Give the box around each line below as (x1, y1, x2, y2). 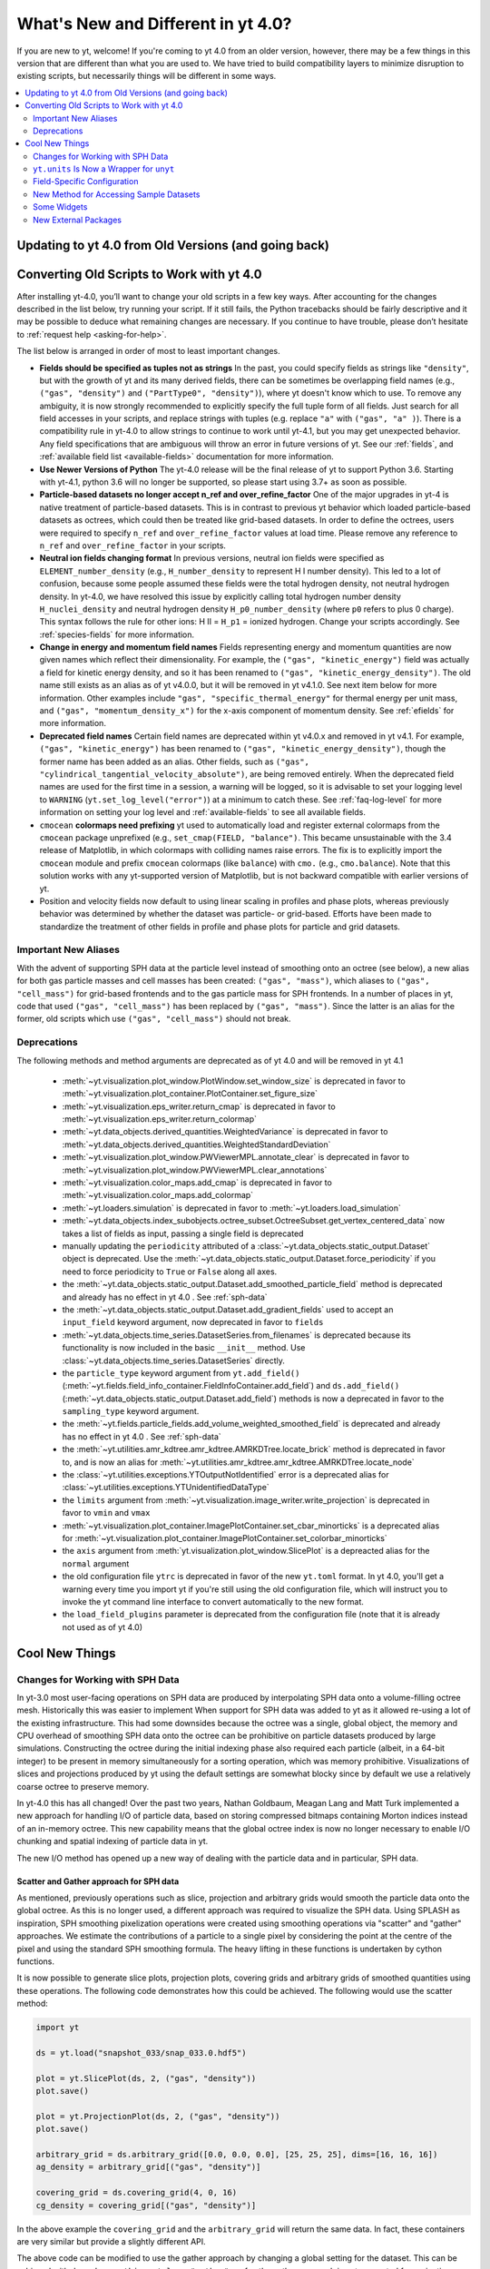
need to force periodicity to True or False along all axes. (62, 1266, 278, 1277)
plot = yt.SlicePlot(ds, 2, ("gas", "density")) (35, 2073, 257, 2083)
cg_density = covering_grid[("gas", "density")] (35, 2200, 257, 2210)
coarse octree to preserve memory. (16, 1781, 150, 1792)
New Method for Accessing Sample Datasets (33, 189, 201, 200)
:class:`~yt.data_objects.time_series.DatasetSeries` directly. (62, 1355, 286, 1366)
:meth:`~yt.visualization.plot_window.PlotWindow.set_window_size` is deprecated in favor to (62, 1076, 406, 1086)
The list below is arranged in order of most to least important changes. (16, 346, 280, 357)
